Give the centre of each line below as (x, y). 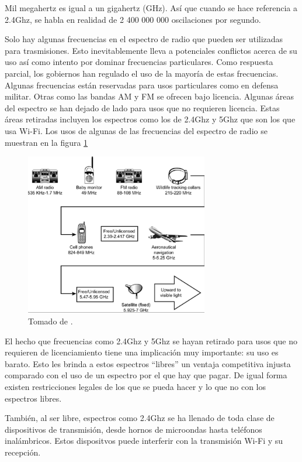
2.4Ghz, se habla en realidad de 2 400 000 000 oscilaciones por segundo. (133, 19)
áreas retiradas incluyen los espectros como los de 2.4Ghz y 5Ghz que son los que (150, 119)
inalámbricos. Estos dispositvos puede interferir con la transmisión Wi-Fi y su (144, 441)
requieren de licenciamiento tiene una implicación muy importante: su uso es (142, 352)
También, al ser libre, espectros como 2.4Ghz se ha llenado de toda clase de (140, 418)
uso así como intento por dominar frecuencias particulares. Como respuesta (139, 62)
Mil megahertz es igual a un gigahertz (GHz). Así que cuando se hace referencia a (151, 8)
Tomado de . (51, 321)
